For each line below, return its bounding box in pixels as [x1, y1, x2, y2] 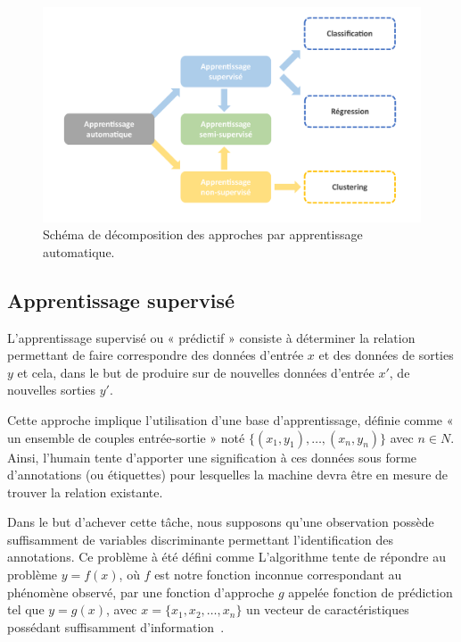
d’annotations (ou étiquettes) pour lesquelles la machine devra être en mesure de [7, 465, 449, 484]
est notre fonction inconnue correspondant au [154, 565, 402, 584]
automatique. [43, 242, 115, 261]
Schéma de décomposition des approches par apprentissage [43, 225, 363, 244]
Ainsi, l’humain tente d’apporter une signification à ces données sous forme [7, 447, 417, 466]
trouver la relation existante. [7, 482, 163, 501]
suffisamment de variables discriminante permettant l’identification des [7, 529, 393, 548]
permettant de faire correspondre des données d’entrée [7, 346, 304, 364]
